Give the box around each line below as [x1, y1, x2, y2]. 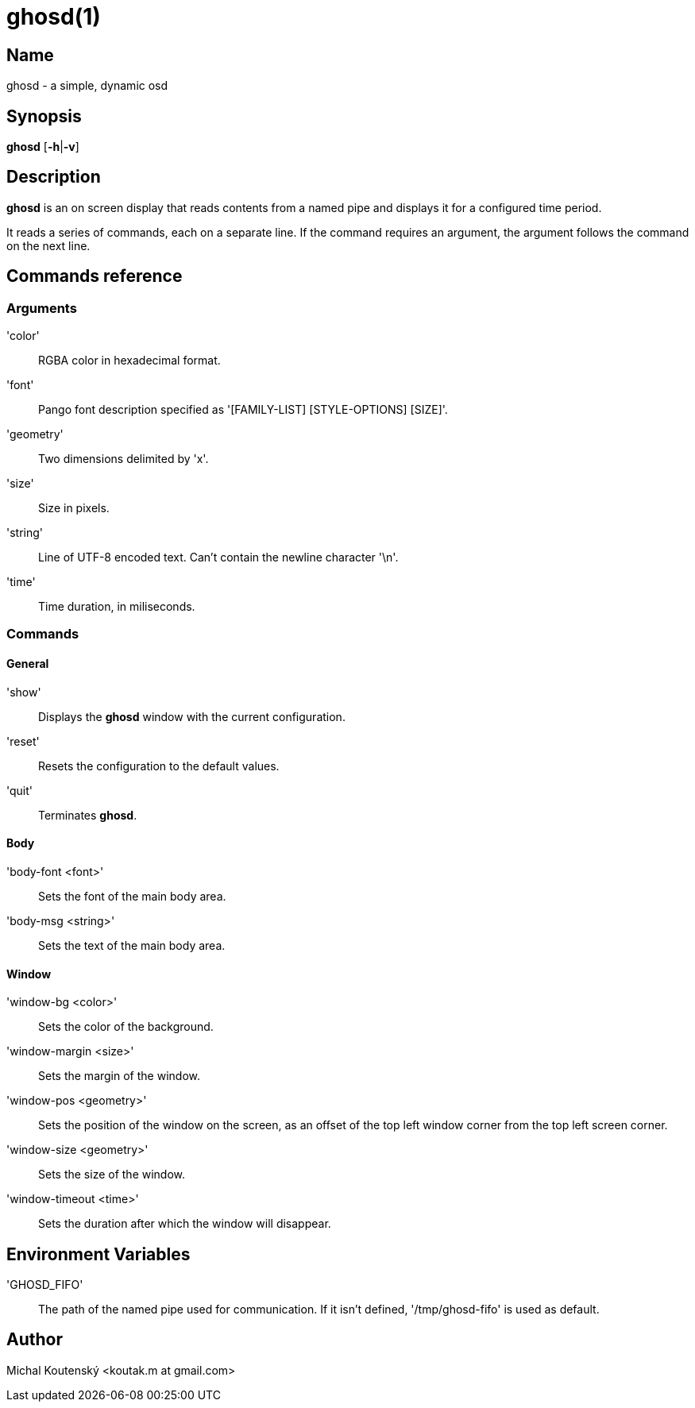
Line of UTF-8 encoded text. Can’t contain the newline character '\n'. [38, 550, 399, 565]
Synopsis [6, 106, 82, 126]
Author [6, 1329, 63, 1350]
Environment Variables [6, 1244, 191, 1264]
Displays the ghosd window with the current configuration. [38, 709, 346, 723]
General [6, 657, 49, 671]
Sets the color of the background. [38, 1020, 214, 1034]
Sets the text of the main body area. [38, 938, 226, 952]
